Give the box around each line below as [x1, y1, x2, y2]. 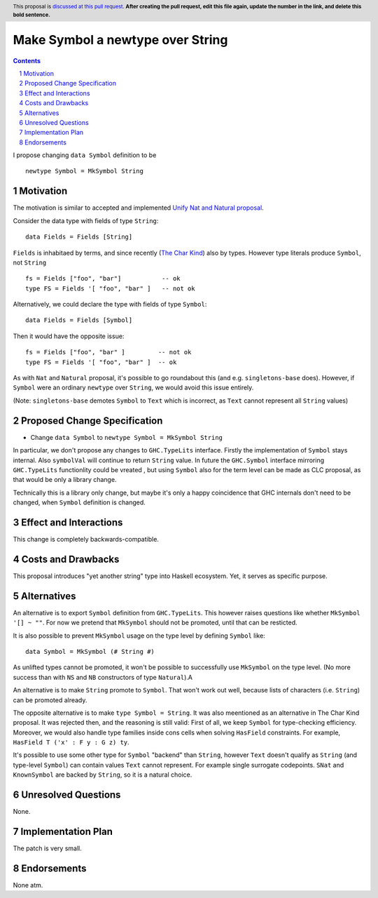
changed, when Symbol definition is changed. [13, 498, 146, 507]
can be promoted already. [13, 695, 87, 704]
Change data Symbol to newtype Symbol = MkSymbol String [30, 433, 223, 441]
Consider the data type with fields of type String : [13, 216, 159, 224]
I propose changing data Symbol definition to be [13, 151, 157, 159]
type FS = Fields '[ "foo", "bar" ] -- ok [25, 358, 177, 366]
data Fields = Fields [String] [25, 233, 133, 241]
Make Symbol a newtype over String [13, 32, 228, 48]
